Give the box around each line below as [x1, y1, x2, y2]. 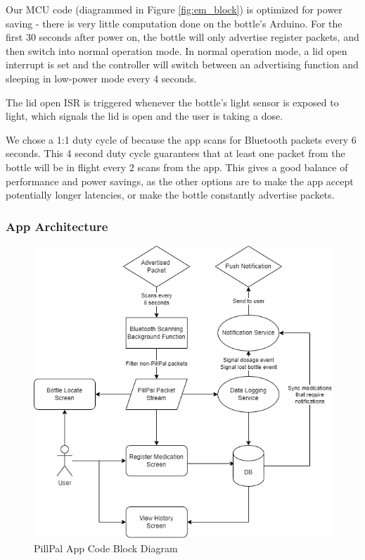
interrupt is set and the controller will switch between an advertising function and [6, 57, 359, 72]
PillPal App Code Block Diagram [34, 540, 178, 555]
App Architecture [6, 217, 108, 235]
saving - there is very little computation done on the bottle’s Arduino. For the [6, 15, 342, 30]
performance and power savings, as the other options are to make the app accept [6, 173, 354, 188]
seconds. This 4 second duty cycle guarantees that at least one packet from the [6, 146, 345, 161]
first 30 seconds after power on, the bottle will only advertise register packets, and [6, 30, 359, 44]
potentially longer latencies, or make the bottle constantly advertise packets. [6, 187, 335, 202]
